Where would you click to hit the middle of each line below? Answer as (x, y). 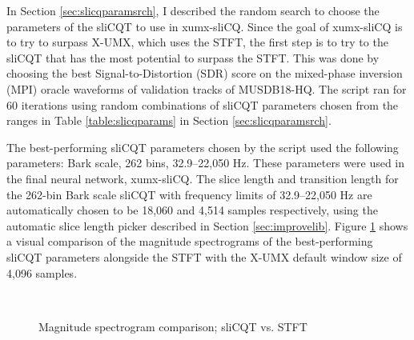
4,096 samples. (42, 272)
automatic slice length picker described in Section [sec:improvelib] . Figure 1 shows (207, 225)
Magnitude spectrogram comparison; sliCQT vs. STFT (173, 326)
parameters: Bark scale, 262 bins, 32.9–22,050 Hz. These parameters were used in (206, 163)
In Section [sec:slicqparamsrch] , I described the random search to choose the (193, 10)
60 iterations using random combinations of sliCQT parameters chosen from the (203, 104)
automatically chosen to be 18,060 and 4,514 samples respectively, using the (192, 210)
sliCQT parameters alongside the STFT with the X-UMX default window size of (204, 256)
